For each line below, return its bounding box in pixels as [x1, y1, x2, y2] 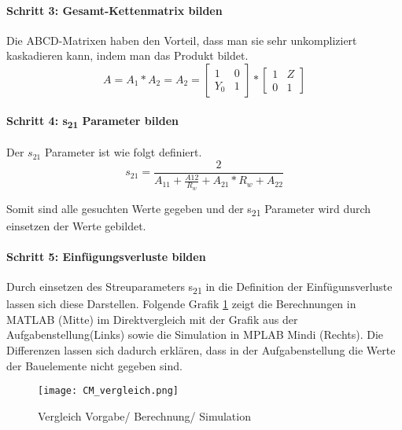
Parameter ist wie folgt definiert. [44, 144, 202, 160]
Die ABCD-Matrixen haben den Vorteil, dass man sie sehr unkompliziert [6, 31, 357, 48]
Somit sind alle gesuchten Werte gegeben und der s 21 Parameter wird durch [6, 200, 371, 219]
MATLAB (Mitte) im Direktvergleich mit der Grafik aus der [6, 311, 298, 327]
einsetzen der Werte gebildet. [6, 217, 146, 233]
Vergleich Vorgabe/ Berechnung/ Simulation [38, 407, 251, 424]
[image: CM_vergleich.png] [38, 385, 179, 397]
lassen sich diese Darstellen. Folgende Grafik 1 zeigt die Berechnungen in [6, 296, 356, 312]
